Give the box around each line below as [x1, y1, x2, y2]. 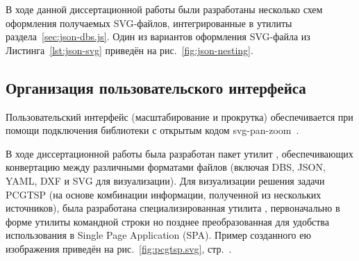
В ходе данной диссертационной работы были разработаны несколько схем [6, 2, 323, 16]
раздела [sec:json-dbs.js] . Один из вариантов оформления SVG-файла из [6, 29, 310, 44]
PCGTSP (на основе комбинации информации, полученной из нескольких [6, 187, 322, 201]
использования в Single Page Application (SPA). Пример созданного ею [6, 228, 311, 242]
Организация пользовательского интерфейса [6, 76, 306, 98]
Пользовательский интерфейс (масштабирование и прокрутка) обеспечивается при [6, 109, 353, 124]
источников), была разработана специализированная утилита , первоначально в [6, 201, 340, 215]
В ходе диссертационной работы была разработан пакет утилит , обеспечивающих [6, 146, 353, 160]
